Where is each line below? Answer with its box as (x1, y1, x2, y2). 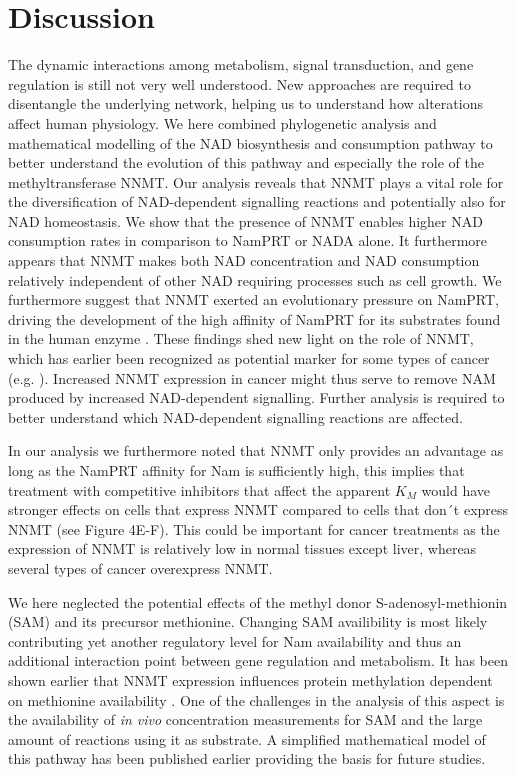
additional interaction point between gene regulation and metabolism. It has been (8, 650, 508, 671)
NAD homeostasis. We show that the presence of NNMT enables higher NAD (8, 210, 483, 231)
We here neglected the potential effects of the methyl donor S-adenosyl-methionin (8, 591, 508, 612)
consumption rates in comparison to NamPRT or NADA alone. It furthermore (8, 230, 487, 251)
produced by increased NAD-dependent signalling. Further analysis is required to (8, 387, 505, 408)
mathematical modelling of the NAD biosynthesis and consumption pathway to (8, 132, 493, 153)
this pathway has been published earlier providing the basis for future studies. (8, 748, 486, 769)
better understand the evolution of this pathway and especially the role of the (8, 152, 484, 173)
